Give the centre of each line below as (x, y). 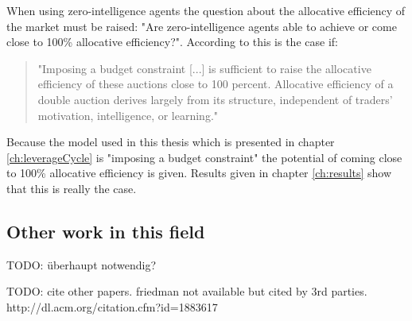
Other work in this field (106, 231)
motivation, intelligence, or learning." (128, 115)
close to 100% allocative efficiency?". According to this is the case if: (172, 42)
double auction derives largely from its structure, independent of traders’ (215, 99)
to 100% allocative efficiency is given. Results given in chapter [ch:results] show (199, 173)
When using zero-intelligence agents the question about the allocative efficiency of (206, 10)
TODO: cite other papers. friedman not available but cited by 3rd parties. (187, 291)
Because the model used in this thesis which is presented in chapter (171, 142)
